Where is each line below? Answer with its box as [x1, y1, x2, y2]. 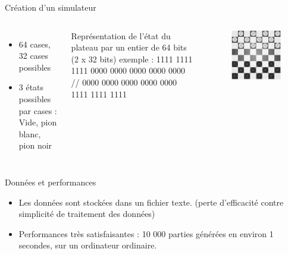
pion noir [18, 139, 52, 152]
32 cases [18, 49, 48, 62]
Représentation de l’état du [71, 29, 171, 42]
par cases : [18, 104, 57, 117]
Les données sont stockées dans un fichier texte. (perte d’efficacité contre [18, 196, 284, 208]
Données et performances [5, 175, 96, 188]
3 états [18, 81, 44, 93]
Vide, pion [18, 116, 57, 128]
